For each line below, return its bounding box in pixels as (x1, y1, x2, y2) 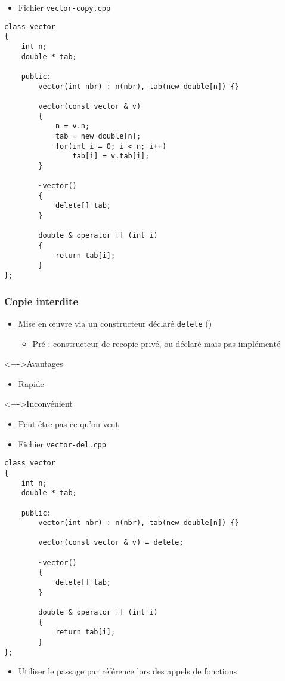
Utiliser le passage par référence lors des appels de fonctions (18, 665, 237, 677)
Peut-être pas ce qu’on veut (18, 417, 119, 430)
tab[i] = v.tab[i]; (72, 152, 150, 161)
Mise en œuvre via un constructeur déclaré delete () (18, 317, 212, 329)
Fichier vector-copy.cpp (18, 1, 111, 13)
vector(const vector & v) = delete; (38, 538, 184, 547)
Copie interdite (4, 293, 79, 308)
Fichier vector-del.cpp (18, 437, 106, 450)
